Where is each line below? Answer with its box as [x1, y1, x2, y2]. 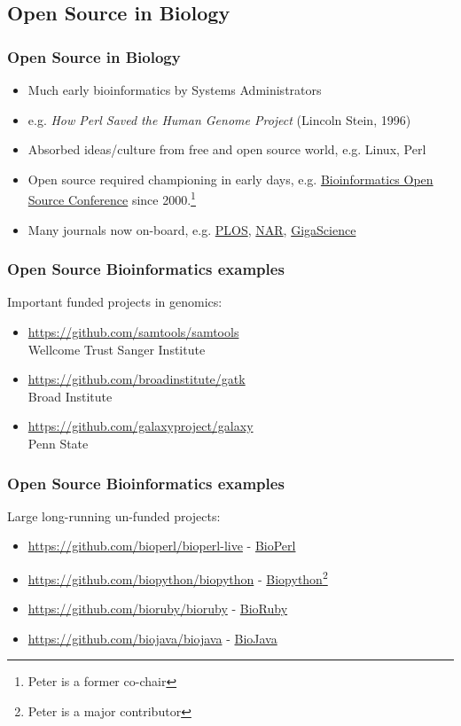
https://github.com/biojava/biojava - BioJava [27, 628, 277, 647]
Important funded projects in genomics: [7, 293, 223, 311]
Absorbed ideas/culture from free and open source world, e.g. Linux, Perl [27, 140, 426, 159]
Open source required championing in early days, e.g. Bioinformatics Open [27, 169, 434, 188]
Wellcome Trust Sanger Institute [27, 340, 206, 358]
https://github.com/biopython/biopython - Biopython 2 [27, 567, 328, 588]
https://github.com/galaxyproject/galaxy [27, 417, 254, 435]
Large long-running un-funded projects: [7, 506, 221, 525]
